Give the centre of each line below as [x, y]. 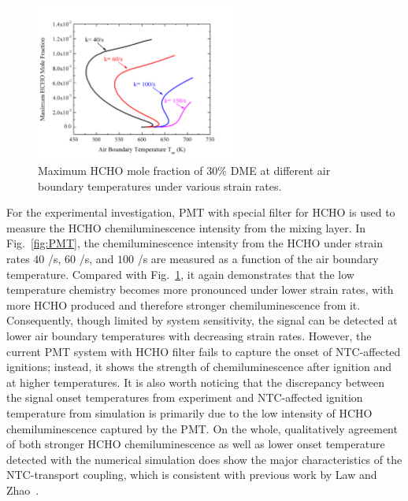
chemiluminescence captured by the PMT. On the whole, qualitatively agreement [202, 428]
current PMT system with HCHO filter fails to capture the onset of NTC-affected [204, 351]
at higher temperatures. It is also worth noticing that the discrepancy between [195, 382]
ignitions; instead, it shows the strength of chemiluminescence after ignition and [199, 367]
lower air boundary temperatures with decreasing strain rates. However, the [189, 336]
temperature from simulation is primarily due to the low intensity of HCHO [189, 413]
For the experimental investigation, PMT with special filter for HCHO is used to [201, 212]
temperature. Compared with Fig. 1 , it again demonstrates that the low [180, 274]
